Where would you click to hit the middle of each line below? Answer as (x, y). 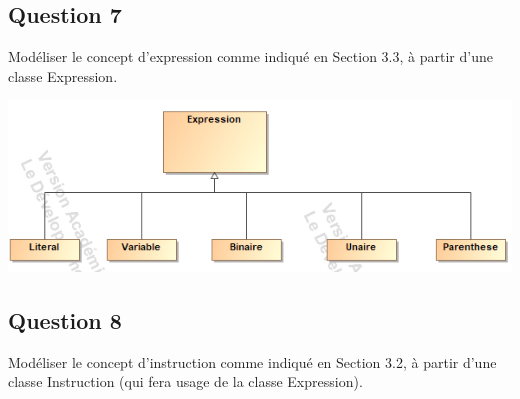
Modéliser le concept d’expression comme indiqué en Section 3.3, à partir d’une (250, 56)
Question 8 (65, 319)
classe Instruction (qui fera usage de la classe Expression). (185, 381)
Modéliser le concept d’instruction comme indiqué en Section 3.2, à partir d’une (252, 361)
